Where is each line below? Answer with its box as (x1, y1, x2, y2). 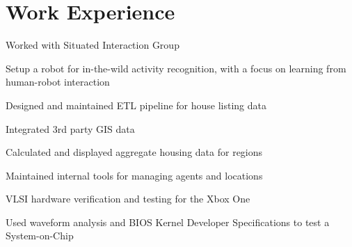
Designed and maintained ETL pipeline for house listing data (6, 97, 267, 112)
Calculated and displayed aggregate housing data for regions (6, 145, 263, 159)
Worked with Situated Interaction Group (6, 38, 179, 52)
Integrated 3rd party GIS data (6, 121, 135, 136)
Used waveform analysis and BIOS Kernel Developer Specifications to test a (6, 214, 330, 229)
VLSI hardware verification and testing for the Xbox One (6, 191, 250, 206)
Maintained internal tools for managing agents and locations (6, 168, 263, 182)
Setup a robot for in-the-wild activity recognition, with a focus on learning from (6, 61, 346, 75)
